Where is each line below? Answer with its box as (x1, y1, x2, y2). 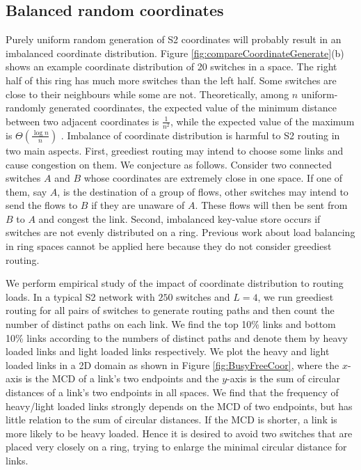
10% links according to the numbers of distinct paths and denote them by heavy (6, 330, 348, 345)
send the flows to (6, 198, 78, 212)
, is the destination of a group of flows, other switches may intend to (57, 184, 348, 198)
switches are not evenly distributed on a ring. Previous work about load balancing (6, 225, 355, 240)
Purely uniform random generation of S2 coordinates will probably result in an (6, 32, 342, 47)
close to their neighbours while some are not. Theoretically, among (6, 86, 289, 101)
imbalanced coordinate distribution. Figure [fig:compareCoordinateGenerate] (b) (6, 45, 344, 60)
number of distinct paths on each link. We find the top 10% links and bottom (6, 317, 336, 331)
